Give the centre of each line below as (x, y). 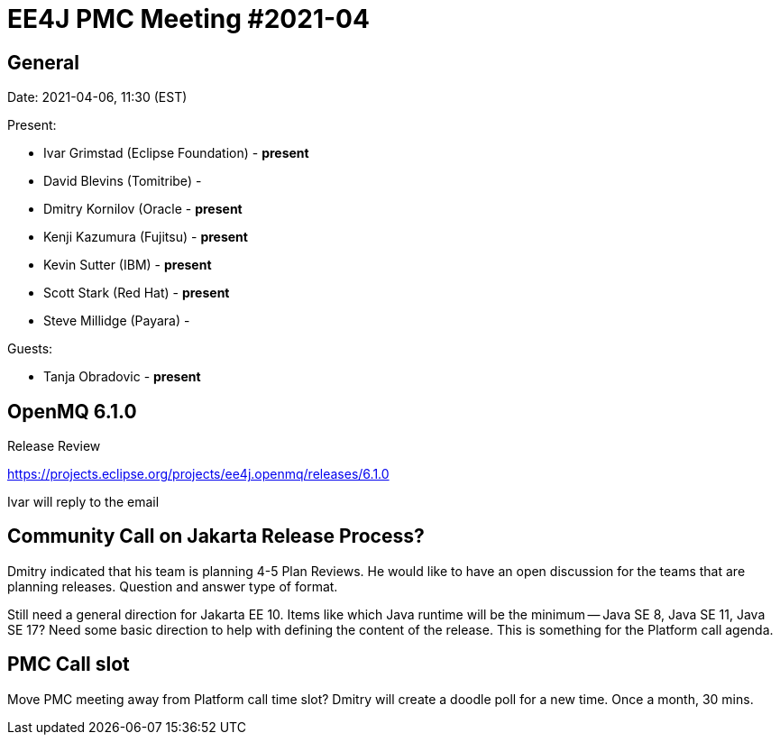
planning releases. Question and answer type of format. (173, 586)
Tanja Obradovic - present (122, 377)
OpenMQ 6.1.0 (72, 411)
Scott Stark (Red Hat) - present (137, 293)
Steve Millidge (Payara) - (117, 321)
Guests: (30, 349)
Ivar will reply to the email (83, 502)
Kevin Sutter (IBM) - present (128, 265)
